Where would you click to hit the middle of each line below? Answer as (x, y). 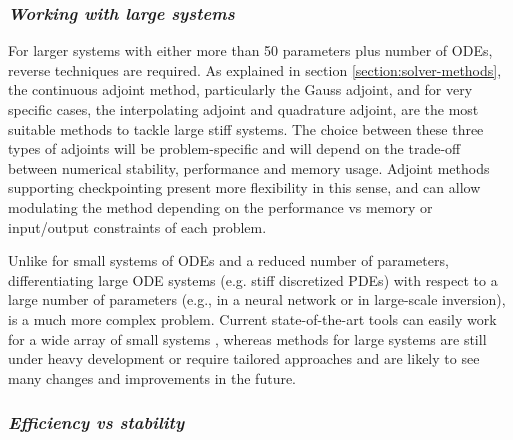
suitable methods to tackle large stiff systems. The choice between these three (246, 128)
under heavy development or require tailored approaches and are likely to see (244, 358)
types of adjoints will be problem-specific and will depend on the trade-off (234, 148)
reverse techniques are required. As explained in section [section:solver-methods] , (255, 69)
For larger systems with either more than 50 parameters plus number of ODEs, (250, 50)
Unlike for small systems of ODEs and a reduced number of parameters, (228, 260)
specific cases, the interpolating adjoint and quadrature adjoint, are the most (243, 109)
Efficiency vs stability (96, 422)
